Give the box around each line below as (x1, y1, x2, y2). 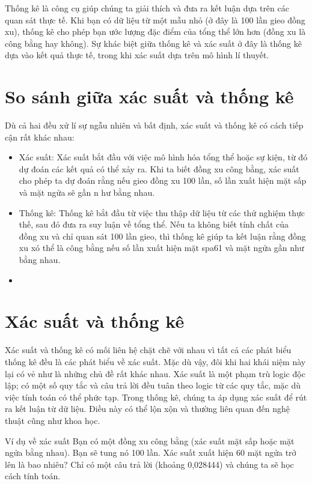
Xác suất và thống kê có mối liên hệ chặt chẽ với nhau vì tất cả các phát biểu (5, 343, 292, 356)
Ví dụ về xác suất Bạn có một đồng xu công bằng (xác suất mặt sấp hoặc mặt (5, 434, 295, 447)
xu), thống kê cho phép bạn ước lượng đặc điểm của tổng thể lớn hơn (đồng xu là (5, 25, 306, 38)
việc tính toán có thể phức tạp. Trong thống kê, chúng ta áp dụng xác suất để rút (5, 390, 307, 403)
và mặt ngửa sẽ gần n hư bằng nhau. (19, 186, 155, 199)
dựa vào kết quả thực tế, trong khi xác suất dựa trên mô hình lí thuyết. (5, 49, 269, 61)
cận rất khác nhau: (5, 130, 75, 143)
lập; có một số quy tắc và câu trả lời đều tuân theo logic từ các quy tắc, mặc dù (5, 379, 301, 392)
